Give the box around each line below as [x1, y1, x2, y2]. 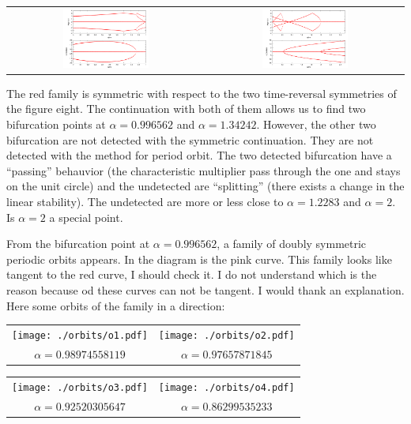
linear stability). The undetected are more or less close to [6, 193, 284, 209]
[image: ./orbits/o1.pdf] [12, 329, 148, 341]
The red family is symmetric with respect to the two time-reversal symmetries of [6, 84, 397, 101]
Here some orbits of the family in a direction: [6, 297, 225, 313]
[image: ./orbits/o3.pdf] [12, 381, 148, 393]
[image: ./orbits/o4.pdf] [158, 381, 295, 393]
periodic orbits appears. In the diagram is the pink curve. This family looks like [6, 250, 392, 267]
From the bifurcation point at [6, 235, 150, 252]
